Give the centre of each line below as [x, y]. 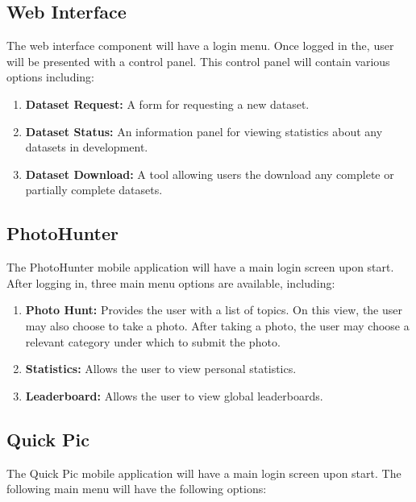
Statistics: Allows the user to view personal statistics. [161, 369]
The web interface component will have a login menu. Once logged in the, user [200, 46]
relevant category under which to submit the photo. [153, 341]
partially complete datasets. [94, 190]
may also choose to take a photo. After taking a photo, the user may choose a [217, 325]
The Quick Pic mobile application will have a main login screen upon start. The [204, 473]
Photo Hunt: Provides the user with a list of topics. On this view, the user [214, 310]
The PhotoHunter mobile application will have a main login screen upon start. [200, 267]
